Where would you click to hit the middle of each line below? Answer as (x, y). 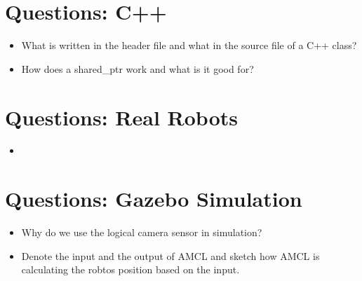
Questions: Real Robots (121, 117)
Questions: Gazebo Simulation (154, 199)
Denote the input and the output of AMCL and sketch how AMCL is (170, 255)
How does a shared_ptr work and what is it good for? (138, 68)
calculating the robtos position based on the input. (130, 269)
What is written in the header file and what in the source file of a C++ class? (189, 45)
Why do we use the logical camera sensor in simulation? (142, 232)
